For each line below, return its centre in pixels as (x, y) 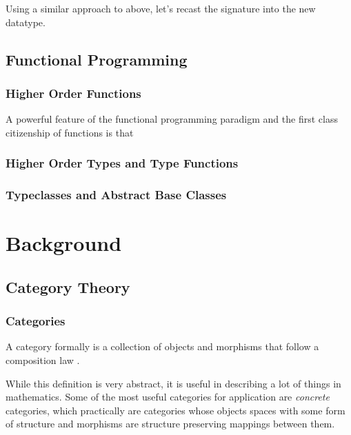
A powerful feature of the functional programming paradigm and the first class (172, 119)
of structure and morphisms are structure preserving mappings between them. (170, 424)
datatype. (26, 22)
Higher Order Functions (73, 93)
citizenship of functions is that (70, 132)
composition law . (43, 360)
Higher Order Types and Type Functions (122, 163)
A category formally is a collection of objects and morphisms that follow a (162, 346)
